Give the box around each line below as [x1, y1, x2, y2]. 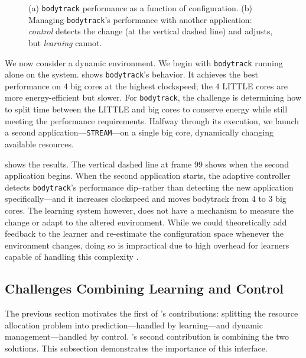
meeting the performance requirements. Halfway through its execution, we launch [5, 114, 300, 127]
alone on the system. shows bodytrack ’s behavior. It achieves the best [5, 68, 258, 80]
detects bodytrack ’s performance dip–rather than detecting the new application [5, 180, 294, 193]
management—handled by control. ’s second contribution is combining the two [5, 330, 289, 343]
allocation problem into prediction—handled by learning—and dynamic [5, 318, 263, 331]
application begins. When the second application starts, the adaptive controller [5, 169, 291, 182]
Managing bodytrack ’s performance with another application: [28, 13, 252, 25]
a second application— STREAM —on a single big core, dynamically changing [5, 126, 274, 138]
